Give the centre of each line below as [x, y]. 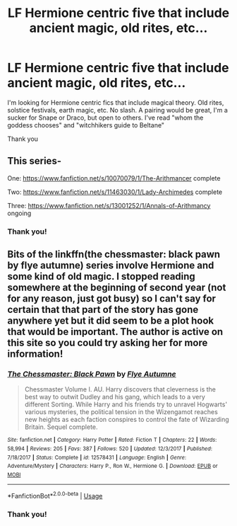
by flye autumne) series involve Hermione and [111, 266]
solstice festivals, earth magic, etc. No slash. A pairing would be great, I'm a [117, 110]
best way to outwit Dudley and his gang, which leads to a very [115, 397]
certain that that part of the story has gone [103, 310]
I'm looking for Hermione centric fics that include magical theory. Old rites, [116, 102]
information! [35, 354]
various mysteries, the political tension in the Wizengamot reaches [121, 412]
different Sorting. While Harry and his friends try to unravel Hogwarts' [126, 404]
